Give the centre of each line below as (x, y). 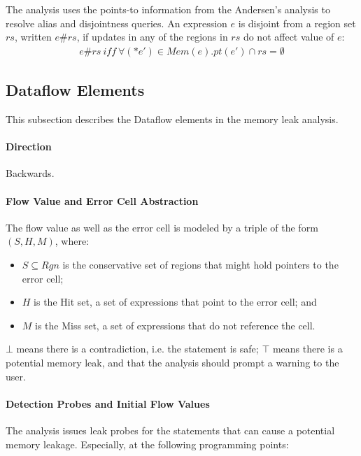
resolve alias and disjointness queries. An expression (116, 23)
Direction (29, 147)
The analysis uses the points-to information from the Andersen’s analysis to (168, 9)
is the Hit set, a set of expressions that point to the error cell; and (175, 302)
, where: (72, 241)
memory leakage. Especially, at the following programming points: (147, 444)
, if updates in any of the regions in (152, 37)
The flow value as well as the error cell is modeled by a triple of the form (162, 227)
